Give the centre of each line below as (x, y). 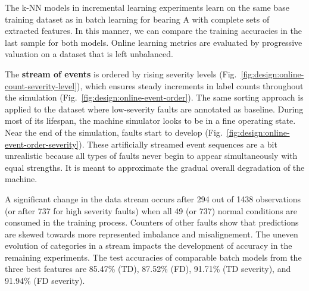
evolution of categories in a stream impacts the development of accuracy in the (149, 245)
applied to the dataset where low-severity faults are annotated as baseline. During (154, 109)
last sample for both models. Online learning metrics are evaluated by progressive (154, 42)
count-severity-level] (41, 85)
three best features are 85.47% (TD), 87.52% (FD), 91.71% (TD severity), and (148, 269)
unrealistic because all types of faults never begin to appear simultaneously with (151, 156)
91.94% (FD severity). (45, 281)
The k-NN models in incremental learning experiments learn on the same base (147, 7)
